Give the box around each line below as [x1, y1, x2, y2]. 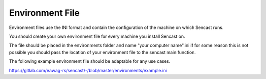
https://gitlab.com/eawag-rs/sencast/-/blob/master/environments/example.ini [9, 67, 167, 73]
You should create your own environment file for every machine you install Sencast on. [9, 33, 185, 39]
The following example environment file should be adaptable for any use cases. [9, 58, 170, 64]
